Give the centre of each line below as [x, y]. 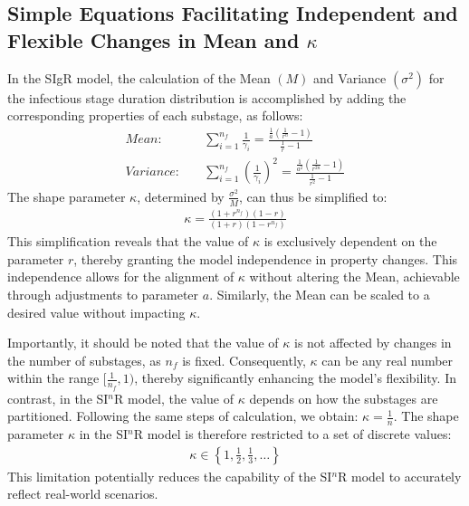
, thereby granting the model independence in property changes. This [266, 258]
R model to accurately [400, 476]
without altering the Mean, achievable [354, 277]
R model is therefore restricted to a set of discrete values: [292, 434]
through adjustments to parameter [103, 295]
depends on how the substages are [344, 398]
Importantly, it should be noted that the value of [143, 343]
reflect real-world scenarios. [83, 494]
